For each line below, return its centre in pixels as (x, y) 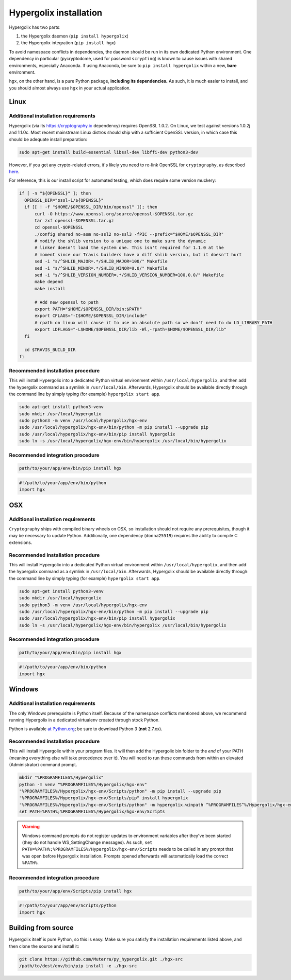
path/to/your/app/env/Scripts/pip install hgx (75, 891)
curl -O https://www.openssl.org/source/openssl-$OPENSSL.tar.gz (114, 214)
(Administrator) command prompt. (43, 765)
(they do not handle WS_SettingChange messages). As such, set (87, 842)
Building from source (41, 928)
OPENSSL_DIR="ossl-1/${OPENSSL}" (64, 200)
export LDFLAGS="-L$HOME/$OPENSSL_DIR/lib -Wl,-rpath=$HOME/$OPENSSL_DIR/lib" (130, 330)
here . (14, 171)
